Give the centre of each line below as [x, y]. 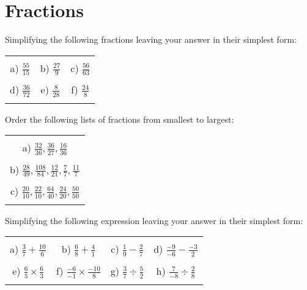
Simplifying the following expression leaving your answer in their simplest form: [154, 220]
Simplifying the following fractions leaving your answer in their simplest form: [151, 39]
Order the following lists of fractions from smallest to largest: [120, 119]
